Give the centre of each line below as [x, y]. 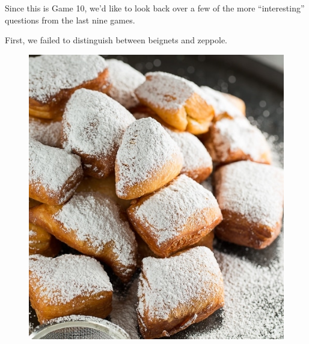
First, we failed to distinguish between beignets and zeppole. [116, 40]
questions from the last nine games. [70, 20]
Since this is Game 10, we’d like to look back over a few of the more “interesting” [155, 8]
